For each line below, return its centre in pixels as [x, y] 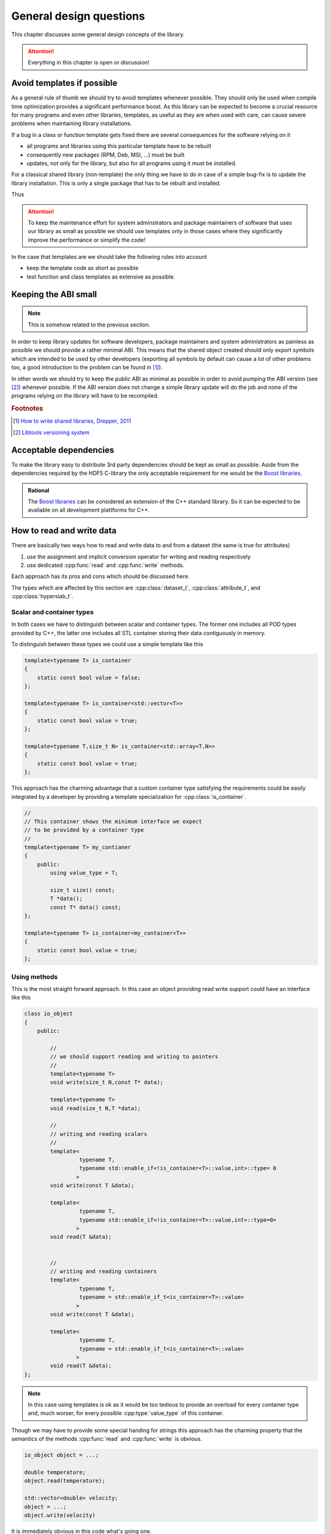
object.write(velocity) [60, 1515]
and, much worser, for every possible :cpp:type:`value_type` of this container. [126, 1413]
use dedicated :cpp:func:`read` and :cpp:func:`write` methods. [105, 565]
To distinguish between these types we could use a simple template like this [107, 644]
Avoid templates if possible [64, 83]
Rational [39, 490]
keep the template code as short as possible [83, 268]
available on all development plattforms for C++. [89, 510]
